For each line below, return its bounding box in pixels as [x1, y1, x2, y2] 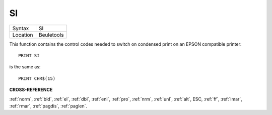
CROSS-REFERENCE [9, 87, 53, 93]
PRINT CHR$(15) [18, 75, 56, 81]
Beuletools [38, 31, 64, 38]
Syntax [12, 25, 29, 32]
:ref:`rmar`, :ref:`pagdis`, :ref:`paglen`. [9, 103, 88, 109]
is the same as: [9, 64, 41, 70]
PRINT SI [18, 53, 40, 58]
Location [12, 31, 33, 38]
